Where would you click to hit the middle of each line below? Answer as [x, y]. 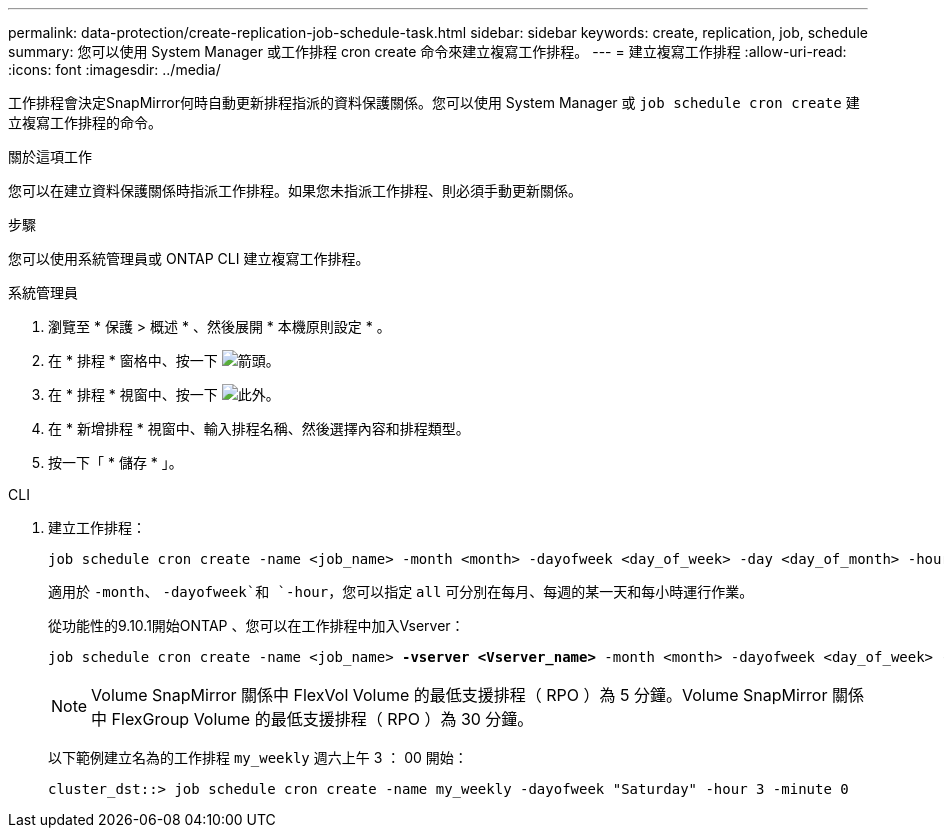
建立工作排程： [97, 527]
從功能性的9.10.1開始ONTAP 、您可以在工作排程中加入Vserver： [256, 625]
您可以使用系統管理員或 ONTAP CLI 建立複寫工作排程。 [189, 258]
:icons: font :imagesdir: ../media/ [114, 69]
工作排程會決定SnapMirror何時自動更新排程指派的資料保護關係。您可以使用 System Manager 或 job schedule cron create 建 [434, 102]
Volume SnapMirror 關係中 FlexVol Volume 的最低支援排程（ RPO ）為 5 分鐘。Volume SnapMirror [459, 695]
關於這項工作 [50, 156]
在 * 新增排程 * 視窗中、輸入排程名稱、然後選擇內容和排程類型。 [259, 428]
